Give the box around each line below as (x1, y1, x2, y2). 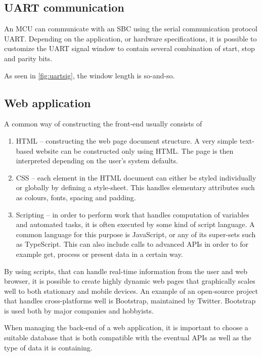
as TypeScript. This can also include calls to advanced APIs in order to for (16, 239, 249, 249)
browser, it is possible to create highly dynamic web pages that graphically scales (4, 276, 255, 286)
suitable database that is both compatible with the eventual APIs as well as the (4, 332, 251, 343)
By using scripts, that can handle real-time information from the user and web (4, 265, 247, 276)
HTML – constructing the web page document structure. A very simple (16, 135, 238, 146)
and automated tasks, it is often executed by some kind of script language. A (16, 219, 255, 230)
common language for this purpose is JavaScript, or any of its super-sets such (16, 229, 256, 239)
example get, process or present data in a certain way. (16, 248, 183, 259)
